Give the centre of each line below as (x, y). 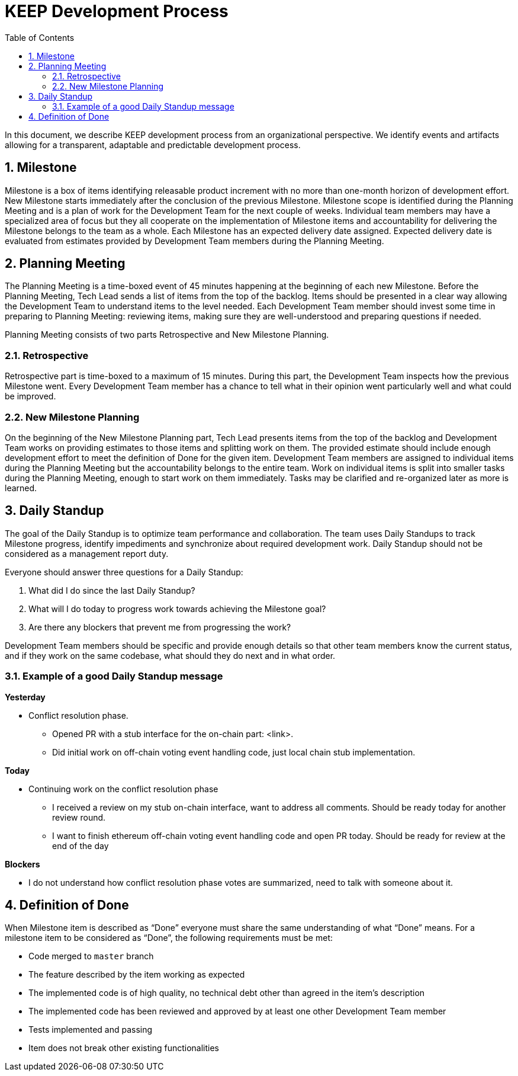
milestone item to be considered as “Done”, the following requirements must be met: (169, 938)
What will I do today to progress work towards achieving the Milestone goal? (177, 609)
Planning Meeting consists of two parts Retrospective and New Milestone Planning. (167, 335)
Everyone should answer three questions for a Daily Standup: (124, 572)
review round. (79, 817)
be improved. (30, 396)
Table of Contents (40, 37)
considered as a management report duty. (87, 553)
